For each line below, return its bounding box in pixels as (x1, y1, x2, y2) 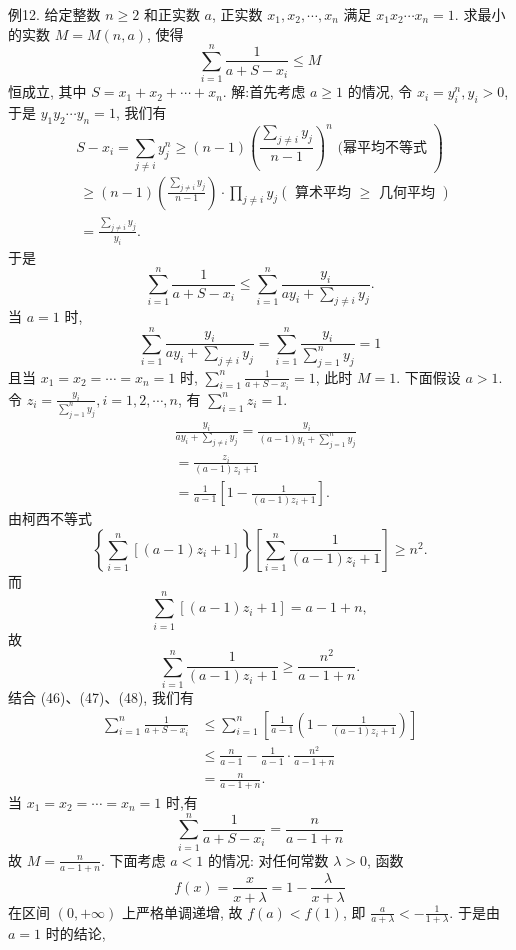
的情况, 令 (347, 81, 413, 102)
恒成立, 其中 (8, 81, 87, 102)
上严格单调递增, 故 (121, 901, 243, 922)
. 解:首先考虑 (222, 81, 306, 102)
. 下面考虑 (101, 849, 166, 870)
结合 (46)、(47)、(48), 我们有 (8, 687, 194, 708)
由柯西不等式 (8, 508, 92, 529)
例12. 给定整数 (8, 4, 101, 24)
